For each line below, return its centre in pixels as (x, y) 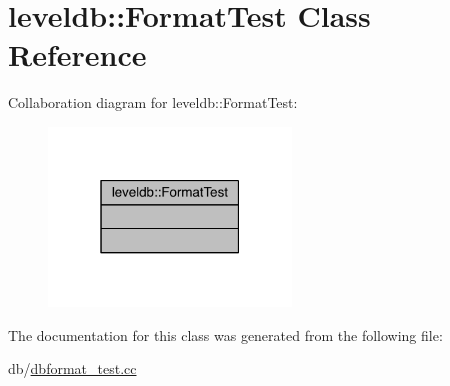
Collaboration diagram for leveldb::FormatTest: (153, 102)
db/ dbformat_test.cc (72, 368)
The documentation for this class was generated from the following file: (225, 334)
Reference (77, 54)
